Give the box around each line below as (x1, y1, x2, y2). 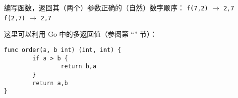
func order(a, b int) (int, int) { (4, 46, 121, 53)
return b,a (60, 63, 97, 70)
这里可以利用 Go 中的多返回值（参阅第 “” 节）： (4, 29, 157, 39)
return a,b (32, 79, 68, 87)
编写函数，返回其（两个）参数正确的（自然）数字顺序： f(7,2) (4, 2, 208, 12)
